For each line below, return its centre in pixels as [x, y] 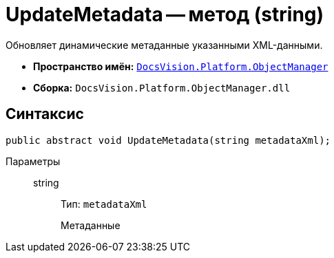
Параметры [33, 161]
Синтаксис [45, 114]
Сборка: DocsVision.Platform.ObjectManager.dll [162, 87]
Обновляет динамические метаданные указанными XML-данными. [164, 45]
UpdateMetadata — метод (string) [165, 14]
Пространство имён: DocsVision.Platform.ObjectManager [181, 66]
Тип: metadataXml [104, 204]
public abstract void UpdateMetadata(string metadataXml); [168, 140]
